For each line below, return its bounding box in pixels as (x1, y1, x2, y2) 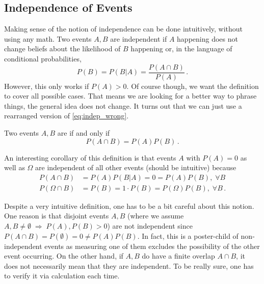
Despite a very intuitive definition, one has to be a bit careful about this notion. (4, 200, 254, 211)
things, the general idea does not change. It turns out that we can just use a (4, 100, 242, 111)
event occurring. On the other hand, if (4, 250, 123, 261)
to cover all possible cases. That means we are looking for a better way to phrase (4, 90, 257, 101)
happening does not (177, 33, 238, 44)
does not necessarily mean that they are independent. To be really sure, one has (4, 260, 254, 271)
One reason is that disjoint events (4, 210, 109, 221)
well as (4, 162, 25, 173)
